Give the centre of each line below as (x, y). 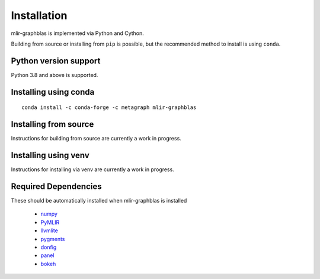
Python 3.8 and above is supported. (55, 75)
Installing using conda (53, 92)
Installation (39, 15)
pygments (53, 239)
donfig (49, 247)
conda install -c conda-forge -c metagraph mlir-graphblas (109, 108)
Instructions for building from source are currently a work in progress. (96, 139)
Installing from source (52, 124)
